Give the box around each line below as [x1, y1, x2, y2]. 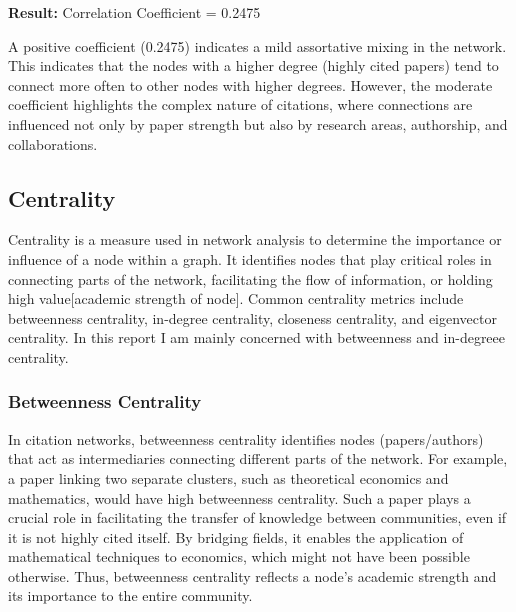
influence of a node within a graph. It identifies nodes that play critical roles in [8, 248, 492, 269]
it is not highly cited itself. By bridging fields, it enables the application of [8, 526, 464, 547]
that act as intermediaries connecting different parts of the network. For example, [8, 448, 508, 469]
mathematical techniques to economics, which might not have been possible [8, 546, 470, 567]
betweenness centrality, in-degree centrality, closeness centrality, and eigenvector [8, 307, 497, 328]
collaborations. [8, 133, 98, 154]
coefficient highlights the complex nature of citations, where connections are [8, 94, 473, 115]
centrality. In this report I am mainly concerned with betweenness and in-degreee [8, 327, 506, 348]
